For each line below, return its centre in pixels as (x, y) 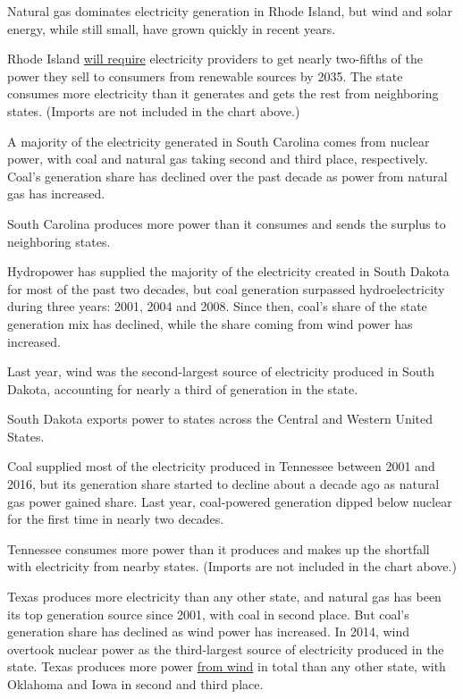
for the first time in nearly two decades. (116, 519)
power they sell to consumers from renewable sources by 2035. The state (205, 76)
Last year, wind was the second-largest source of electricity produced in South (221, 371)
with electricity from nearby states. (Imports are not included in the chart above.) (232, 566)
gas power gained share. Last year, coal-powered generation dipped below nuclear (230, 501)
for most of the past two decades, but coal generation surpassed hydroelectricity (226, 288)
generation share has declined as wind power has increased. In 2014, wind (209, 632)
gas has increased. (56, 194)
